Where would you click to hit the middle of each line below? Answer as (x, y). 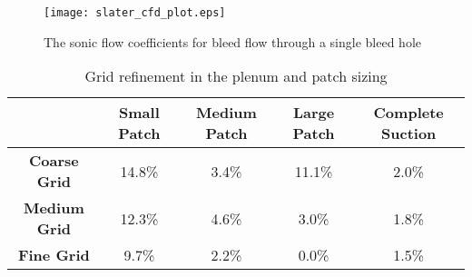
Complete (408, 113)
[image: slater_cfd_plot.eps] (135, 13)
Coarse (54, 161)
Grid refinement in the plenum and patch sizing (236, 76)
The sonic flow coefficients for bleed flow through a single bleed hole (232, 41)
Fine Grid (54, 255)
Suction (409, 134)
